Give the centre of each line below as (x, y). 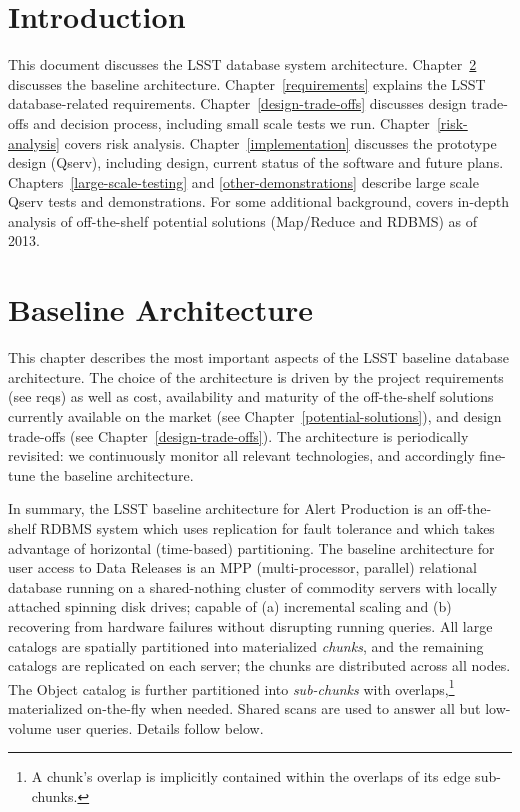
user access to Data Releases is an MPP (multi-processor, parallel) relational (242, 567)
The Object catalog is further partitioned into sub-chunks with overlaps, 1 (231, 687)
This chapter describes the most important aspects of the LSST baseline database (259, 357)
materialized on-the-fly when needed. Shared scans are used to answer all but (244, 707)
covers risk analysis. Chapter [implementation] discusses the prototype (280, 142)
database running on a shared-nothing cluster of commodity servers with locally (253, 586)
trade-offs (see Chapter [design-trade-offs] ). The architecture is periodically (238, 435)
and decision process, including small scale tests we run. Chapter (231, 122)
